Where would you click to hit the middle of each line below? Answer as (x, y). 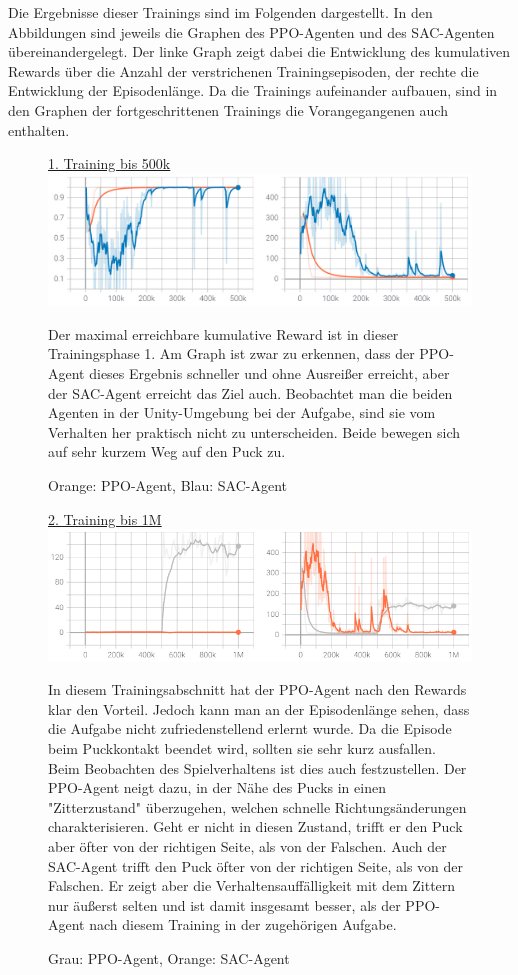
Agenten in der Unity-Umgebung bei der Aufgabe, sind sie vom (242, 412)
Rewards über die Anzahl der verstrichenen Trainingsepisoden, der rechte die (243, 70)
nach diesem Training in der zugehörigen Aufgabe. (243, 924)
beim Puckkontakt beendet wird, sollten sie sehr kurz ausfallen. (242, 748)
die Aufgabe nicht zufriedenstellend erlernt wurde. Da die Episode (250, 728)
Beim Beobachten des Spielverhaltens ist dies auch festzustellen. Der (257, 767)
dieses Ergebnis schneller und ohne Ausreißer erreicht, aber (269, 373)
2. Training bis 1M (105, 518)
